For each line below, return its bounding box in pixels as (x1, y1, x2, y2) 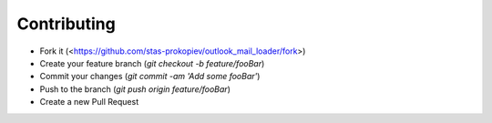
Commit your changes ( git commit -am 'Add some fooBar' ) (39, 71, 261, 82)
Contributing (16, 14, 116, 34)
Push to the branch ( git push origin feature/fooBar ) (39, 83, 231, 95)
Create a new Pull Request (39, 97, 139, 108)
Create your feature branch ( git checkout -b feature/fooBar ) (39, 57, 265, 68)
